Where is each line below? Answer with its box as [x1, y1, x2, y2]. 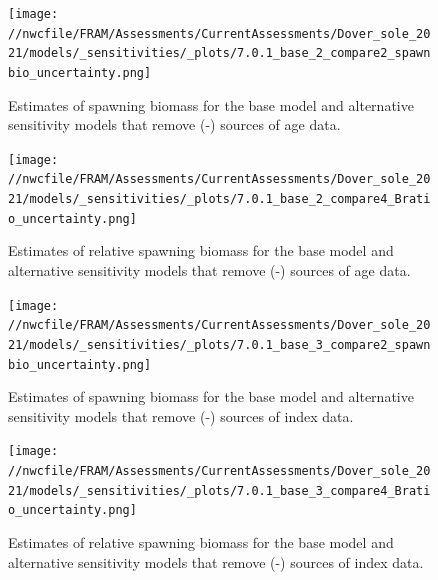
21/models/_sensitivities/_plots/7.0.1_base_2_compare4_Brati [8, 192, 431, 207]
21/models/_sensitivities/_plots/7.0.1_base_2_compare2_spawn [8, 46, 431, 61]
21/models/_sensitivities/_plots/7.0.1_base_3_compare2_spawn [8, 337, 431, 352]
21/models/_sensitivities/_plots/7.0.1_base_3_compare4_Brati [8, 483, 431, 498]
